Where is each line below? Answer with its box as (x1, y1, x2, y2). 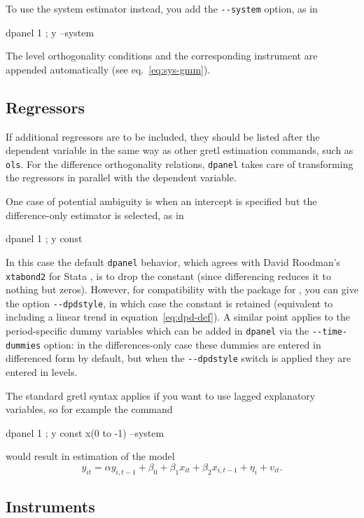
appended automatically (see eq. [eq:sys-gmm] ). (6, 62, 211, 76)
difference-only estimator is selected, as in (6, 207, 184, 222)
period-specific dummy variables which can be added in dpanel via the (6, 323, 309, 338)
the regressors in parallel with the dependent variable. (6, 170, 237, 185)
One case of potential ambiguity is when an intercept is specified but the (6, 194, 317, 209)
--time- (311, 327, 348, 337)
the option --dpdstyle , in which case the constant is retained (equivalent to (6, 295, 333, 310)
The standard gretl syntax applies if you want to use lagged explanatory (6, 388, 316, 402)
